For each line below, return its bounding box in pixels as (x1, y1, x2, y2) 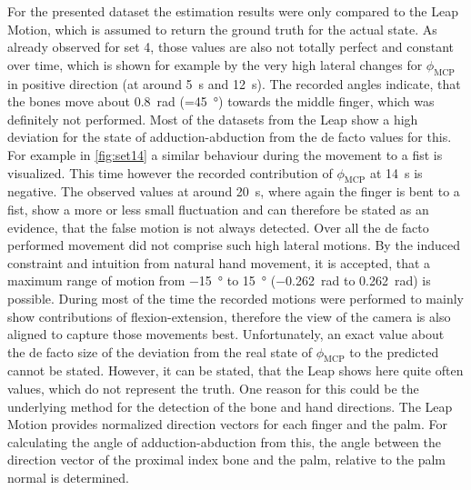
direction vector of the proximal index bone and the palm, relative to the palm (7, 450, 446, 469)
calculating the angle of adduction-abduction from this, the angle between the (7, 432, 441, 451)
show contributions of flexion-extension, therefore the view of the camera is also (7, 306, 451, 325)
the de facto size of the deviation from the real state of (7, 342, 313, 361)
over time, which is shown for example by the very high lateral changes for (7, 55, 423, 74)
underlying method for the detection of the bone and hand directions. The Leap (7, 396, 453, 415)
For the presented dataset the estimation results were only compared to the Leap (7, 2, 458, 20)
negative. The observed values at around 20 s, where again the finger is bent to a (7, 182, 460, 201)
